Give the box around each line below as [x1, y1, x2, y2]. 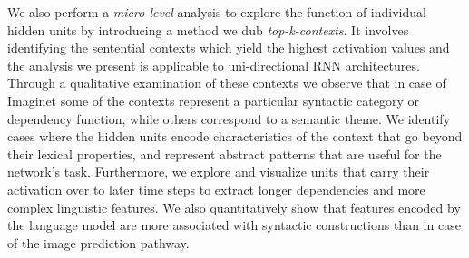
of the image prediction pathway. [7, 233, 190, 252]
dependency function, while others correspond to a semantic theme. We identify [7, 109, 451, 128]
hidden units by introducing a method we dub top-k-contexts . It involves [7, 20, 409, 39]
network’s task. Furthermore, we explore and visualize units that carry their [7, 162, 430, 181]
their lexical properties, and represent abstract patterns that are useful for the [7, 144, 442, 163]
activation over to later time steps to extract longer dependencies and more [7, 179, 425, 198]
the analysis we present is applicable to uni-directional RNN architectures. [7, 55, 420, 74]
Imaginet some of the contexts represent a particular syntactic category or [7, 91, 419, 110]
